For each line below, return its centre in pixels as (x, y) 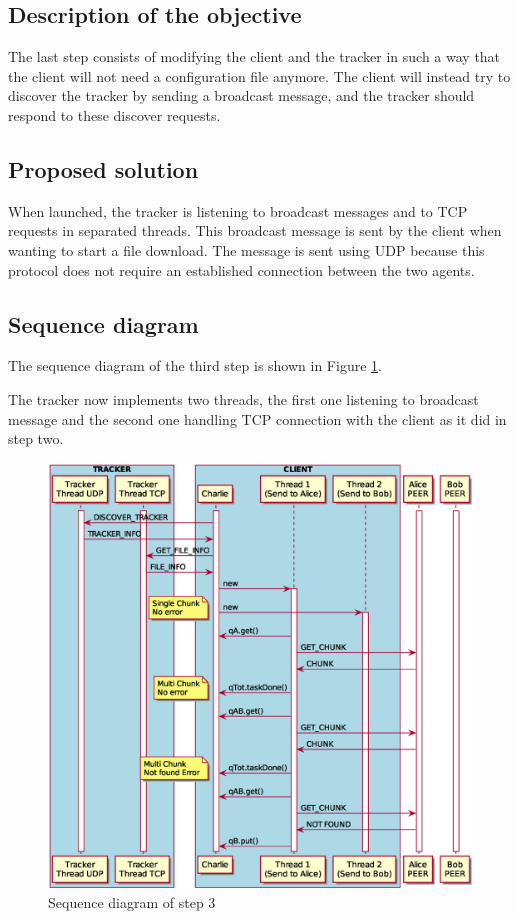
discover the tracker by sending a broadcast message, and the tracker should (241, 95)
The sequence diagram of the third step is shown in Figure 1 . (195, 365)
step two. (36, 438)
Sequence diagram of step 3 (132, 901)
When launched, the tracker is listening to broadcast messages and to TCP (238, 210)
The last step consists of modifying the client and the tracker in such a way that (254, 56)
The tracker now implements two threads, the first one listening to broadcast (243, 398)
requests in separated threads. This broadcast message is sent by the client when (255, 230)
